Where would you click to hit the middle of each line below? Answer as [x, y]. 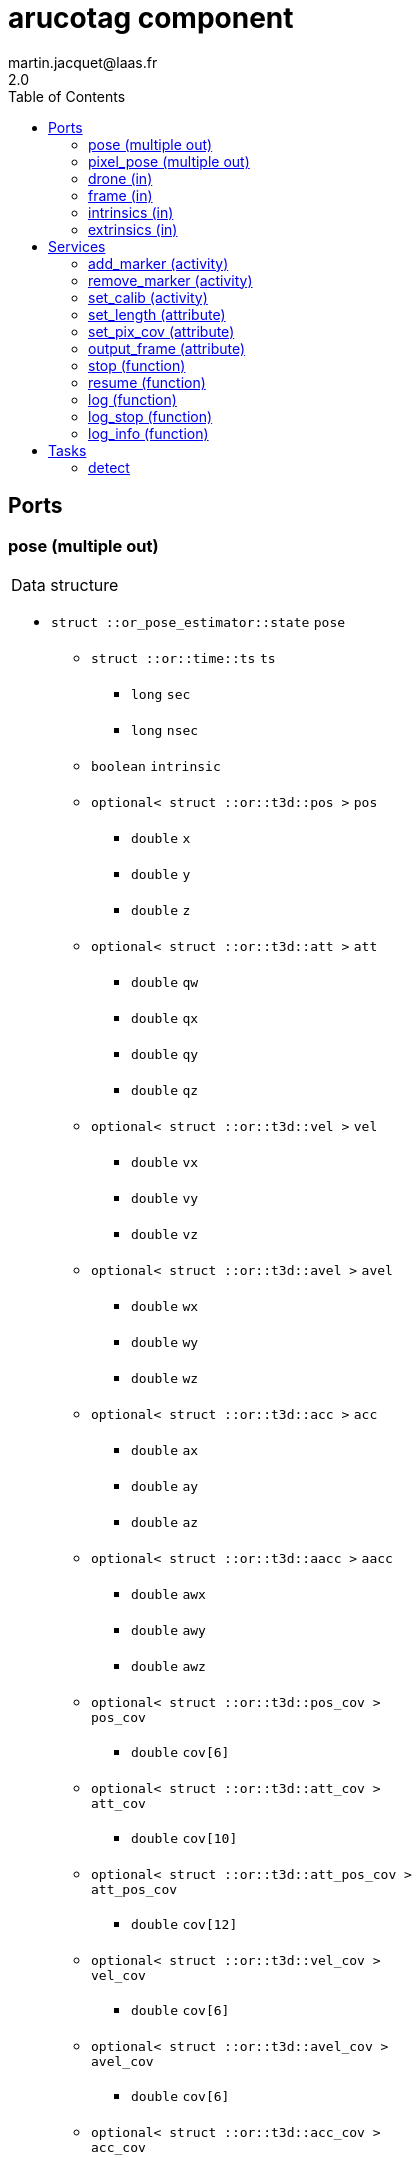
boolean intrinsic [156, 766]
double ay [165, 1486]
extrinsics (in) [133, 229]
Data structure [65, 584]
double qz [165, 1090]
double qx [165, 1018]
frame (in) [120, 195]
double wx [165, 1306]
